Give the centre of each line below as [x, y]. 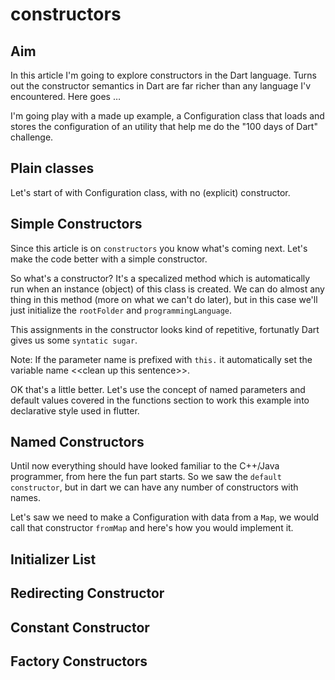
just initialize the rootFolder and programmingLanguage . [121, 310]
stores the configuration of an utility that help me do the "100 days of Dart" [164, 126]
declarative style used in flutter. [75, 410]
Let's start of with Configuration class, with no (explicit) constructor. [150, 192]
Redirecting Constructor [87, 593]
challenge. [32, 137]
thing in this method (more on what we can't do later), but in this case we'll [164, 299]
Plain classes [52, 168]
